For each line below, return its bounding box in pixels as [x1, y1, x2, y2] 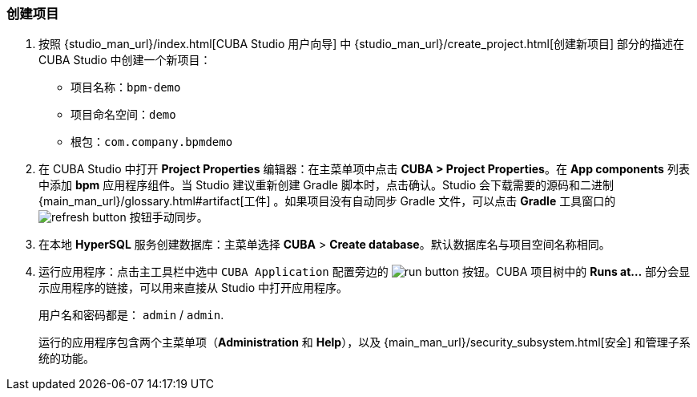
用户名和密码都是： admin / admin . [38, 308, 224, 322]
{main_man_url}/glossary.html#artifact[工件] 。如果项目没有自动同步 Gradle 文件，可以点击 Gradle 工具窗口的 [38, 194, 616, 209]
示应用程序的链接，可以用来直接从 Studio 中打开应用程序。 [38, 281, 348, 295]
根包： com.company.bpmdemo [71, 135, 233, 149]
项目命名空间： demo [71, 107, 176, 122]
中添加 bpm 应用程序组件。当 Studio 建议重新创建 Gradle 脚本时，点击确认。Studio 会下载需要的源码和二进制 [38, 178, 614, 192]
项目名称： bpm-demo [71, 80, 181, 95]
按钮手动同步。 [129, 210, 208, 225]
